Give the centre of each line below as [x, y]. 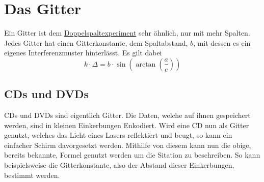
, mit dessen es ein [222, 42]
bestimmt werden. [32, 175]
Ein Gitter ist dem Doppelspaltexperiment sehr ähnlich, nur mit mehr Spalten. [127, 33]
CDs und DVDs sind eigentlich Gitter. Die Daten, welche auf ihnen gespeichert [127, 115]
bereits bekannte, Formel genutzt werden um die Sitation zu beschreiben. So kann [132, 155]
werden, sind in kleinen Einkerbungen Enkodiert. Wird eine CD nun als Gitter [127, 125]
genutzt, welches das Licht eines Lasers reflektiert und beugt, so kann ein [118, 135]
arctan [146, 64]
